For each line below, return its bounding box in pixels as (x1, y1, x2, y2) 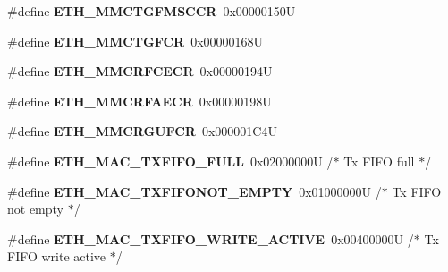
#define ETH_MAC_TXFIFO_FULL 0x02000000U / (7, 151, 334, 170)
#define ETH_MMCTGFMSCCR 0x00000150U (7, 2, 296, 20)
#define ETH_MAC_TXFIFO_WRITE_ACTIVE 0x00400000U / (7, 229, 414, 248)
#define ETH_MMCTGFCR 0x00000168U (7, 31, 264, 50)
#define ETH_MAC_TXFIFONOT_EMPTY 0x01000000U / (7, 182, 382, 200)
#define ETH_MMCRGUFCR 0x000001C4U (7, 122, 277, 140)
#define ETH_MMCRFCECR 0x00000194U (7, 62, 273, 81)
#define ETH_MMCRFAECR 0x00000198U (7, 91, 272, 110)
